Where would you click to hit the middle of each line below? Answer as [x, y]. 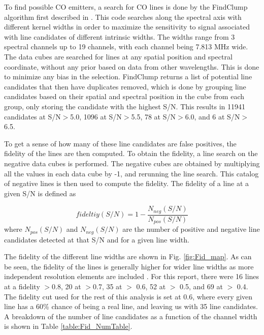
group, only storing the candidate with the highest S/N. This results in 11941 [125, 106]
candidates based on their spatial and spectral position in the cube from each [124, 96]
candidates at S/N [32, 116]
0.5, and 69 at [201, 286]
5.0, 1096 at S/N [96, 116]
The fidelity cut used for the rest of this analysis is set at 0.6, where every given [128, 296]
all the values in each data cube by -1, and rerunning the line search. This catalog [131, 173]
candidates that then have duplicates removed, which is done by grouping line [125, 86]
